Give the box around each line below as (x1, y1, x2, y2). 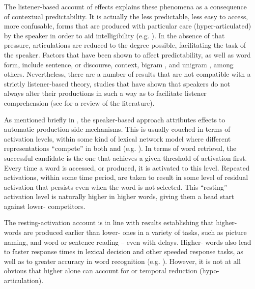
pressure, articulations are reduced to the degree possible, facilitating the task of (4, 40, 246, 50)
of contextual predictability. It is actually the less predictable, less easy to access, (4, 11, 248, 21)
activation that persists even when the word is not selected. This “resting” (4, 181, 227, 192)
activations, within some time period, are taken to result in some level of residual (4, 172, 248, 182)
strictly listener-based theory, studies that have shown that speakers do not (4, 78, 230, 88)
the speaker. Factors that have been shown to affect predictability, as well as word (4, 49, 251, 59)
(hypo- (199, 265, 220, 276)
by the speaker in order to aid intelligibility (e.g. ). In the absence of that (4, 30, 225, 40)
